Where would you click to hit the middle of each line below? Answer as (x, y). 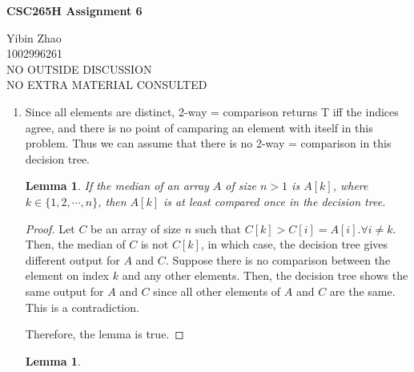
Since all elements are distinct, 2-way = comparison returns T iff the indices (212, 111)
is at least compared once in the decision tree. (275, 201)
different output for (72, 259)
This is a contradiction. (82, 307)
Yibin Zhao (34, 37)
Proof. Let (50, 228)
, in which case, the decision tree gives (294, 244)
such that (218, 228)
